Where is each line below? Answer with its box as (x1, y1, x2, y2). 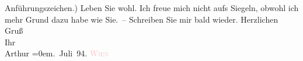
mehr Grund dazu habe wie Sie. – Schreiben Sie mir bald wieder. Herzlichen (5, 13, 278, 25)
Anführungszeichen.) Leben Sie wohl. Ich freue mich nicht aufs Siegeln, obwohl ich (5, 2, 299, 13)
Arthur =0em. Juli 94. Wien (5, 47, 109, 59)
